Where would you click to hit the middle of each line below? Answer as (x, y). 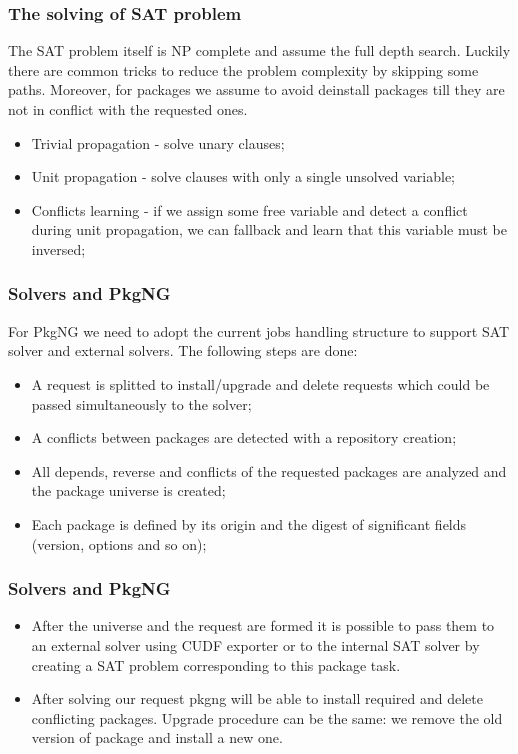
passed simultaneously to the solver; (141, 403)
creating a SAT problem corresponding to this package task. (216, 664)
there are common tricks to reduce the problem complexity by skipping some (243, 69)
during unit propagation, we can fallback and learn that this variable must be (269, 229)
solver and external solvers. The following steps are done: (183, 350)
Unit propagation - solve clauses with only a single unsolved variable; (243, 176)
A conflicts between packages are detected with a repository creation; (244, 437)
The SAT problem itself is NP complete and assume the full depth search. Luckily (259, 50)
